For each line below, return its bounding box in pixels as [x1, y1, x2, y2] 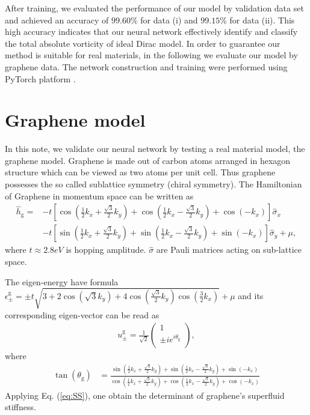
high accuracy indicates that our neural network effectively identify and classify [5, 25, 298, 38]
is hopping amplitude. [66, 243, 146, 256]
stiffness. [5, 401, 36, 413]
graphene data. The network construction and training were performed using [5, 60, 288, 73]
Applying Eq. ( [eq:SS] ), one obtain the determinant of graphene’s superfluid [5, 389, 285, 401]
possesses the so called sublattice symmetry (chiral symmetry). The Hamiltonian [5, 178, 302, 190]
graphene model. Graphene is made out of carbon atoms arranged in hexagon [5, 154, 291, 166]
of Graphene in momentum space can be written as [5, 189, 194, 202]
